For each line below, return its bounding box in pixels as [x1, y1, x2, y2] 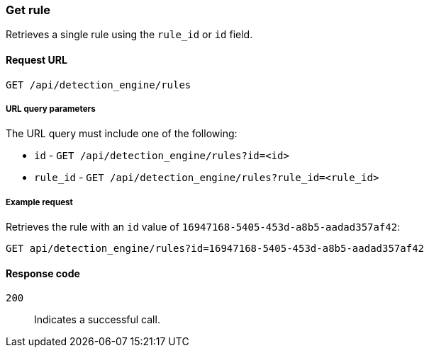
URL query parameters [6, 103, 96, 114]
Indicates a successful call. [34, 313, 160, 326]
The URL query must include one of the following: [6, 127, 238, 140]
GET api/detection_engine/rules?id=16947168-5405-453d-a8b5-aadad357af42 [6, 243, 425, 255]
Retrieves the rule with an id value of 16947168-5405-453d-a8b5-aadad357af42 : [6, 221, 401, 233]
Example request [6, 197, 73, 207]
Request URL [6, 53, 67, 66]
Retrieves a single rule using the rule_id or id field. [6, 28, 253, 41]
